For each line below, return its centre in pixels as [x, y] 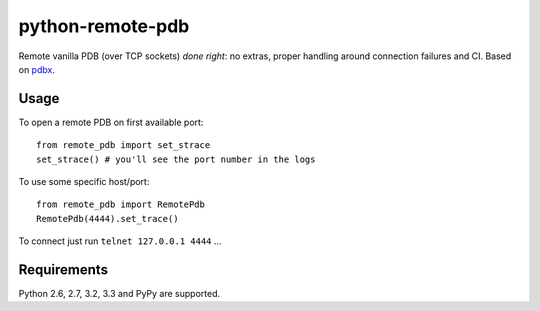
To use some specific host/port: [84, 182]
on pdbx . [36, 69]
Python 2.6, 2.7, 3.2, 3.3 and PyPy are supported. [119, 294]
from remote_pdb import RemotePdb [120, 204]
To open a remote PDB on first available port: [111, 122]
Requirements [63, 269]
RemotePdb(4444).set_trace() [107, 218]
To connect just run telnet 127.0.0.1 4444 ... [120, 241]
